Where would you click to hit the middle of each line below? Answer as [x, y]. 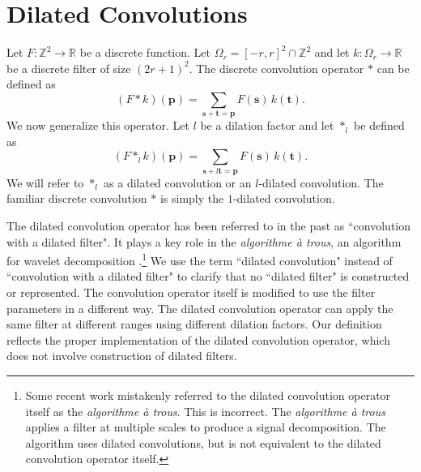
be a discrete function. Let [145, 52]
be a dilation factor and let [267, 125]
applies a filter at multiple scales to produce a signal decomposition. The [206, 427]
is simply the [192, 198]
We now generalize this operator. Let [98, 125]
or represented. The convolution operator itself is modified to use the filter [191, 292]
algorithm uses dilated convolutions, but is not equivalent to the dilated [203, 442]
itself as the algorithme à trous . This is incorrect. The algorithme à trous [205, 411]
